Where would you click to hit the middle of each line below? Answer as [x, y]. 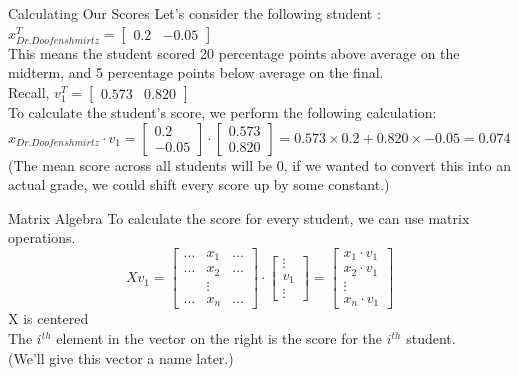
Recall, [29, 91]
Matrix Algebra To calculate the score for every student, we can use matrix [239, 217]
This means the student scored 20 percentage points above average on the [234, 52]
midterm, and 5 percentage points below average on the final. [196, 72]
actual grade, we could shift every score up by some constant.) [199, 184]
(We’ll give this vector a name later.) [121, 357]
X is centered [48, 318]
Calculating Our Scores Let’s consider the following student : [194, 13]
